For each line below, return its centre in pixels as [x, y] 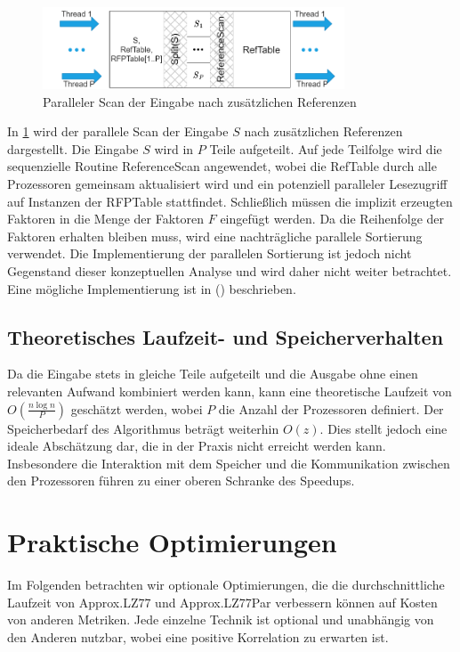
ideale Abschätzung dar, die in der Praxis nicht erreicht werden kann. [197, 446]
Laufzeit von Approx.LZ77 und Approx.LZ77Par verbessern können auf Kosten [222, 602]
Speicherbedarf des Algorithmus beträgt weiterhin [143, 428]
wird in [174, 148]
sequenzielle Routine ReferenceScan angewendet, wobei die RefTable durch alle [222, 166]
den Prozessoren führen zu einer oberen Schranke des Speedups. [181, 481]
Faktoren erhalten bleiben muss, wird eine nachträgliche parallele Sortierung [215, 236]
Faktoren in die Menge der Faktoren [106, 219]
